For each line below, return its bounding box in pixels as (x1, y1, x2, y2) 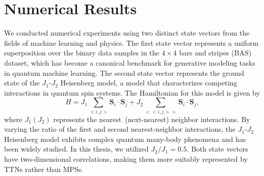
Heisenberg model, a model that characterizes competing (60, 77, 237, 88)
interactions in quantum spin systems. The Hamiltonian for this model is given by (4, 87, 260, 98)
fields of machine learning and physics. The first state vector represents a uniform (4, 37, 259, 48)
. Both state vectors (187, 143, 249, 154)
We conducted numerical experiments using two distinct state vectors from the (4, 27, 250, 38)
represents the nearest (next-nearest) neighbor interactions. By (53, 113, 250, 124)
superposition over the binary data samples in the (4, 47, 160, 58)
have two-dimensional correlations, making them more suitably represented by (4, 153, 248, 164)
